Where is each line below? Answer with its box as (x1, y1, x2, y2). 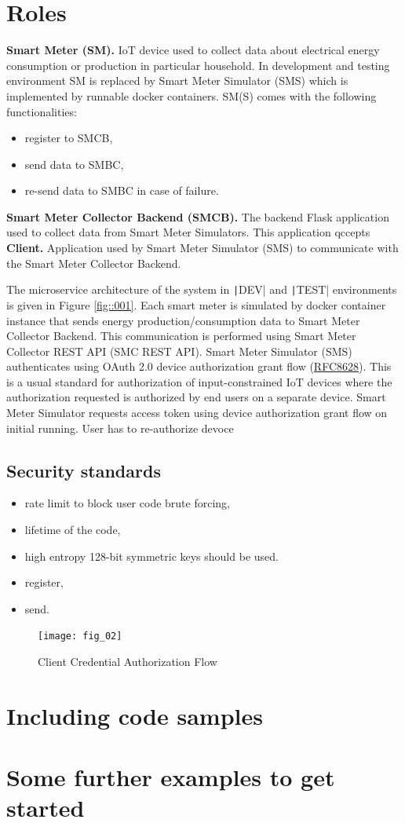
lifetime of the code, (24, 521, 121, 538)
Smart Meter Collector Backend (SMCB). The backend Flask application (6, 208, 389, 225)
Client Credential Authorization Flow (38, 653, 217, 670)
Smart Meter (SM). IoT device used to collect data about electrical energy (6, 42, 380, 58)
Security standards (6, 458, 161, 482)
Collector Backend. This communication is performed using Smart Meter (6, 327, 356, 344)
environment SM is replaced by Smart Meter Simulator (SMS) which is (6, 72, 348, 89)
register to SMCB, (24, 130, 113, 146)
